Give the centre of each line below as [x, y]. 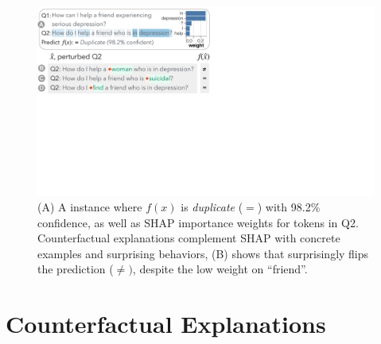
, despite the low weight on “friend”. [220, 269]
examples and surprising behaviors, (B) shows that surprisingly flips [203, 253]
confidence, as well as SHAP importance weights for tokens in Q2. [198, 222]
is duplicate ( [212, 207]
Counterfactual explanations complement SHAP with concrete [189, 238]
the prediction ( [76, 269]
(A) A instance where [90, 207]
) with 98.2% [289, 207]
